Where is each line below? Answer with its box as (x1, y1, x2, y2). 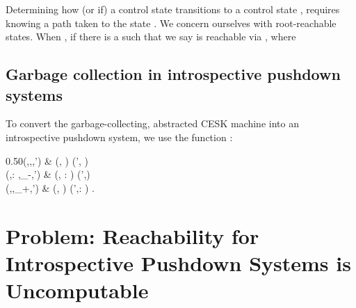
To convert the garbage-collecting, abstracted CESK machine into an (6, 116, 299, 131)
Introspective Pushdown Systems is (6, 248, 351, 277)
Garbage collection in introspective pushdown (6, 63, 341, 85)
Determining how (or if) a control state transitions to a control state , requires (6, 2, 340, 16)
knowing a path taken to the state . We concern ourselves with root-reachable (6, 15, 337, 30)
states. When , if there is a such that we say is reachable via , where (6, 29, 296, 44)
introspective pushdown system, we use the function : (6, 129, 233, 144)
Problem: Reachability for (6, 221, 259, 250)
